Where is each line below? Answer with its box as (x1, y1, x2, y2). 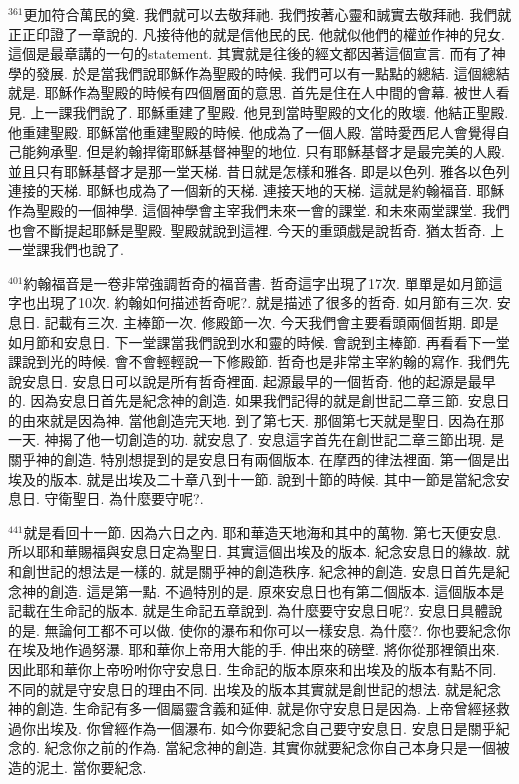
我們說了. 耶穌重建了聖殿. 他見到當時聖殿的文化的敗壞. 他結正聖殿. (72, 101, 509, 122)
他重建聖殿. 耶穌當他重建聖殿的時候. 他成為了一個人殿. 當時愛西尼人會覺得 (8, 121, 496, 142)
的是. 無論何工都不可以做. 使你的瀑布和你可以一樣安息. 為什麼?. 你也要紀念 (8, 619, 497, 640)
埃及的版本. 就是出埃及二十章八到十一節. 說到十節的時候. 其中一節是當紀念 (8, 468, 496, 489)
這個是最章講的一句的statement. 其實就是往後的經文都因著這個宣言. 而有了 (8, 43, 492, 64)
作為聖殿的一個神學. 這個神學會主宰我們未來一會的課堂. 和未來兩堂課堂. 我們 (8, 199, 510, 220)
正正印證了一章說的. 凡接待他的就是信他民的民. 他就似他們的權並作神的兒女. (8, 23, 505, 44)
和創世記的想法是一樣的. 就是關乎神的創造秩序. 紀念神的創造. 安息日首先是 (8, 561, 496, 582)
